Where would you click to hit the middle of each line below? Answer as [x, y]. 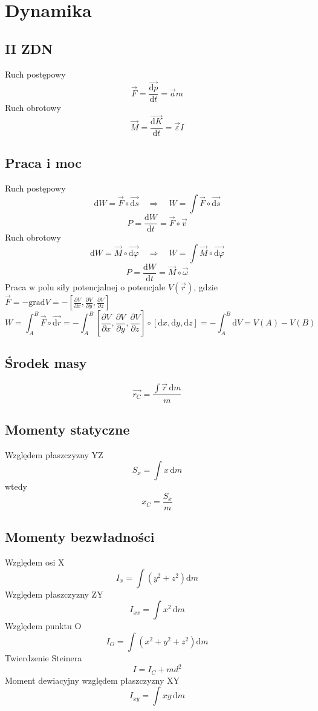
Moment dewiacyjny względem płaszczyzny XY [92, 680]
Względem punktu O [43, 626]
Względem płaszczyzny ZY [54, 594]
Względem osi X [35, 562]
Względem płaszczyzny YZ [54, 454]
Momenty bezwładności [80, 537]
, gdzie [206, 286]
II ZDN [29, 48]
